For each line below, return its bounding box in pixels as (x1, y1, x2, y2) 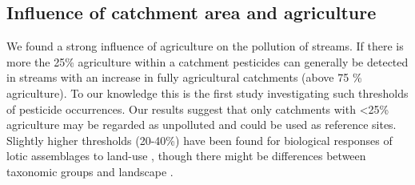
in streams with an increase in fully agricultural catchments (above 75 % (6, 69, 362, 86)
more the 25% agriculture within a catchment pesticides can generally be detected (6, 53, 409, 70)
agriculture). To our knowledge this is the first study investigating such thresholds (6, 84, 409, 101)
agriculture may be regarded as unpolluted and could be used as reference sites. (6, 116, 397, 133)
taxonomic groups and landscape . (6, 163, 174, 179)
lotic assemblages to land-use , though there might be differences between (6, 147, 366, 164)
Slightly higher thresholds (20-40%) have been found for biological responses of (6, 131, 393, 148)
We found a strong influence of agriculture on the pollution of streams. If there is (6, 38, 404, 54)
